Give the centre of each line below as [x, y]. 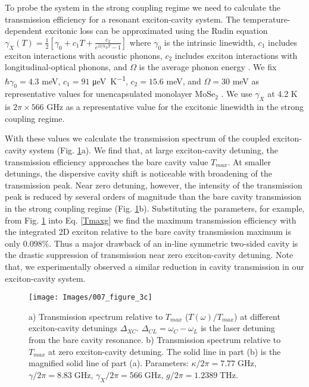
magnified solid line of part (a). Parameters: [109, 363]
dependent [24, 31]
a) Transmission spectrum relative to [96, 316]
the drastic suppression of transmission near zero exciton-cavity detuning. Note [149, 255]
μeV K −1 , [110, 80]
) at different [257, 316]
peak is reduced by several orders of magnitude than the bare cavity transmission [153, 196]
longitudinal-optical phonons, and [66, 67]
